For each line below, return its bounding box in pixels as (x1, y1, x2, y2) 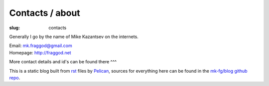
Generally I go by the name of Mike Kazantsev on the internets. (9, 34, 139, 40)
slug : (9, 25, 20, 31)
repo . (9, 75, 20, 81)
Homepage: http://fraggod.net (9, 49, 72, 55)
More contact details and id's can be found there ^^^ (9, 59, 117, 65)
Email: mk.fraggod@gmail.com (9, 43, 72, 49)
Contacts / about (9, 7, 81, 18)
